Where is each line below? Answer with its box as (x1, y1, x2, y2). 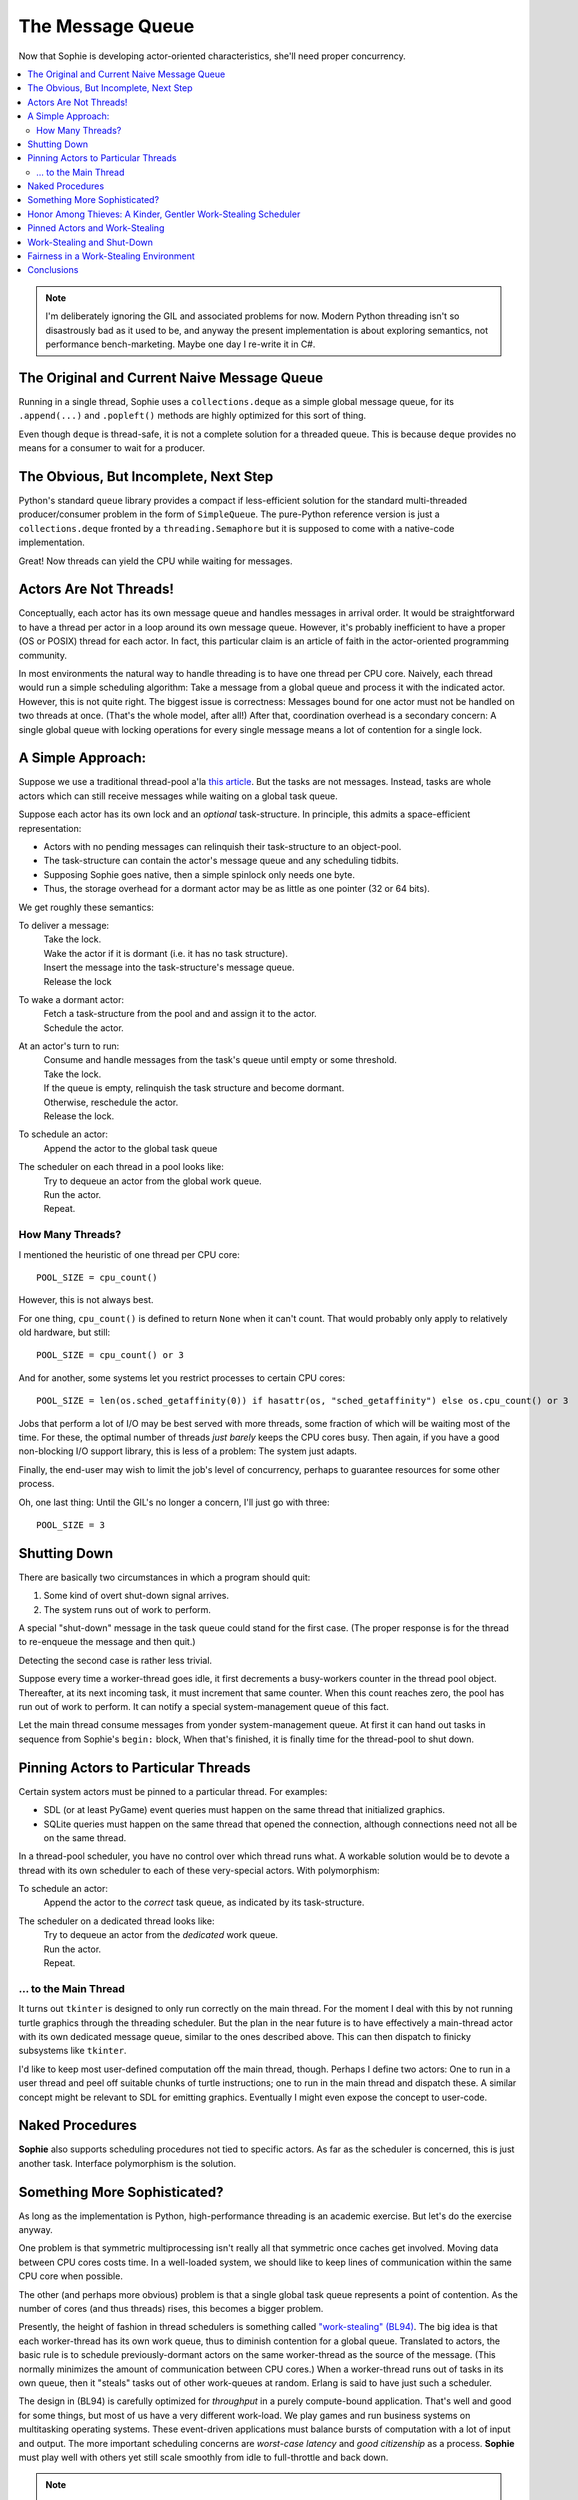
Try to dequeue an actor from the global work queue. (43, 1175, 262, 1187)
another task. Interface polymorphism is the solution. (18, 2157, 237, 2169)
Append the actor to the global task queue (43, 1142, 218, 1154)
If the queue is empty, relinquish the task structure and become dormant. (43, 1082, 345, 1094)
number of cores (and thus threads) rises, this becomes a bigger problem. (18, 2303, 324, 2315)
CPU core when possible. (18, 2270, 124, 2282)
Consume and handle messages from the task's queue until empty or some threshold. (43, 1054, 397, 1066)
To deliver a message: (18, 919, 110, 931)
